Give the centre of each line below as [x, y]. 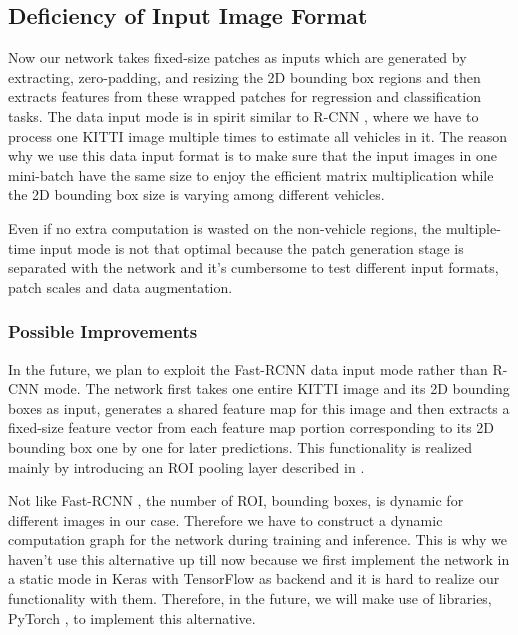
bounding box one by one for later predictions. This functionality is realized [240, 446]
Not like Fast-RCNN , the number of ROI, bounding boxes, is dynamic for [236, 500]
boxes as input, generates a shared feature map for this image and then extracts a [259, 407]
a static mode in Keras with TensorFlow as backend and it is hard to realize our [254, 578]
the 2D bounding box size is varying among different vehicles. [196, 194]
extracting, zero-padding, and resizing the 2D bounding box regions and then [244, 76]
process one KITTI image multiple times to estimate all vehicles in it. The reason [257, 135]
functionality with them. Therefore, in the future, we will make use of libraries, [250, 598]
